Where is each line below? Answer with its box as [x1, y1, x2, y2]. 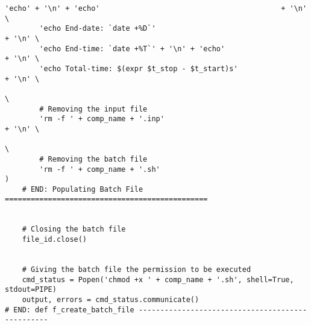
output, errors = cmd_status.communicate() [22, 295, 199, 304]
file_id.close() [22, 235, 87, 244]
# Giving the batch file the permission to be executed [22, 265, 251, 274]
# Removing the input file [39, 104, 148, 113]
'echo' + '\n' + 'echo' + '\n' [5, 4, 307, 13]
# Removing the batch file [39, 154, 148, 163]
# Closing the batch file [22, 225, 126, 234]
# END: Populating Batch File [22, 185, 143, 194]
